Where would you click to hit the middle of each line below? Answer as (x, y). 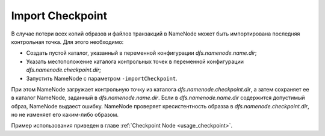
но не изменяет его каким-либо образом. (65, 115)
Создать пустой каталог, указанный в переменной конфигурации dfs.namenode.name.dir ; (141, 53)
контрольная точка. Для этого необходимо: (67, 42)
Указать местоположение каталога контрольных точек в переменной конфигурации (135, 61)
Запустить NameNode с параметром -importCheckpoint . (102, 78)
